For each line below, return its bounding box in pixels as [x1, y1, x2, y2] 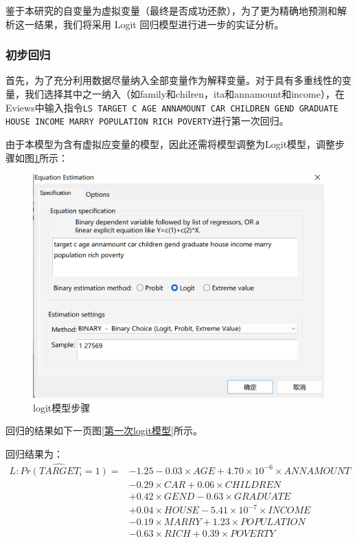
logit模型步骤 [33, 400, 91, 414]
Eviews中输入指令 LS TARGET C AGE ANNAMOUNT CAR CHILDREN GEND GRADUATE [5, 100, 338, 114]
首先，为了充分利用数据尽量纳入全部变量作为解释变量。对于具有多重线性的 [5, 73, 342, 87]
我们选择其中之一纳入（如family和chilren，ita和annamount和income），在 [24, 87, 345, 100]
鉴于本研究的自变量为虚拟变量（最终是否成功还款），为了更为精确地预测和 [5, 3, 337, 17]
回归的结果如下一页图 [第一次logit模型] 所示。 [5, 423, 203, 438]
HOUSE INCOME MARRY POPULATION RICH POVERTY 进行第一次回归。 [5, 114, 289, 128]
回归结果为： [5, 446, 63, 460]
